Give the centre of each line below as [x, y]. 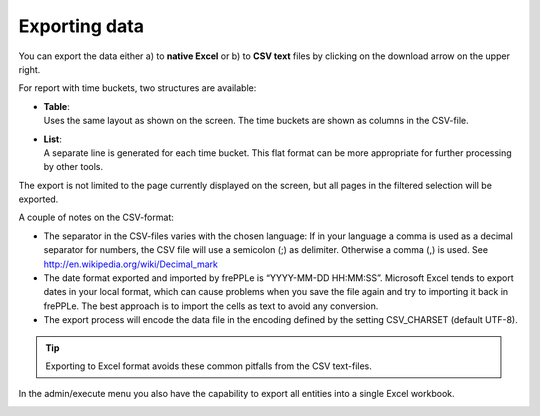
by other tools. [73, 167]
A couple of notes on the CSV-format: [96, 217]
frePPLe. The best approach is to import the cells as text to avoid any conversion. [211, 306]
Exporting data [81, 26]
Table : [56, 106]
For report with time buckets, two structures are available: [137, 88]
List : [52, 139]
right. [29, 69]
